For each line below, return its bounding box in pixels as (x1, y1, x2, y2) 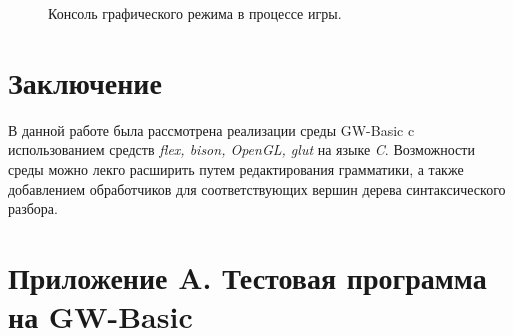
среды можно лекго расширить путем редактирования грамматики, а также (8, 158, 464, 179)
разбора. (8, 198, 58, 219)
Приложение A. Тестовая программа (8, 256, 487, 297)
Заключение (8, 61, 162, 102)
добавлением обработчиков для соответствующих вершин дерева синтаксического (8, 178, 506, 199)
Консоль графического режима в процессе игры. (48, 3, 342, 23)
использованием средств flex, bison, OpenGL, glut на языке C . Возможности (8, 139, 475, 160)
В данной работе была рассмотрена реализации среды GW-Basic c (8, 119, 415, 140)
